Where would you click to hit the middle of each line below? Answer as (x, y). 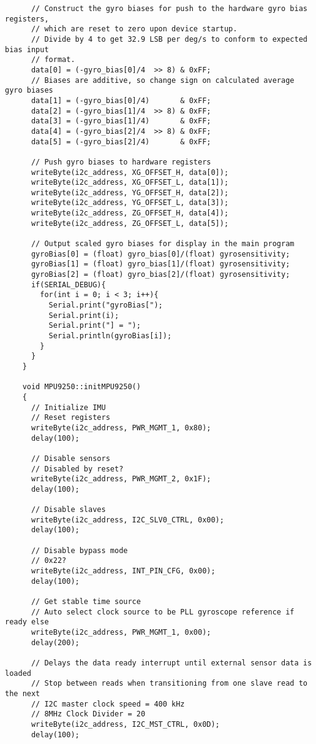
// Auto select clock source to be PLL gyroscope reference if (163, 612)
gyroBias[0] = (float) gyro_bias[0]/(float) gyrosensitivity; (160, 254)
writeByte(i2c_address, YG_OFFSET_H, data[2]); (130, 192)
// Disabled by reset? (77, 469)
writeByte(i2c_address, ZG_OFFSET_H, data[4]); (130, 213)
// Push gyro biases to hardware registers (121, 162)
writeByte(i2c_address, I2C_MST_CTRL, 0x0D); (125, 724)
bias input (27, 49)
